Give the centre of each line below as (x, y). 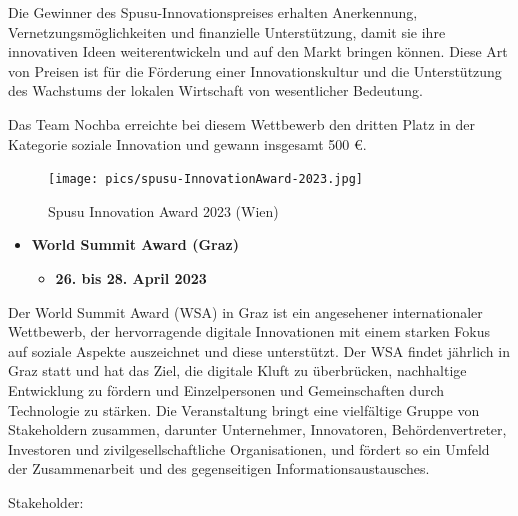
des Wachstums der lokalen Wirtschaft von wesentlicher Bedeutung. (215, 90)
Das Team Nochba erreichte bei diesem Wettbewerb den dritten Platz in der (241, 123)
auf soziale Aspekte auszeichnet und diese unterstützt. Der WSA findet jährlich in (259, 350)
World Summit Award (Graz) (135, 244)
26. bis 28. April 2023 (131, 278)
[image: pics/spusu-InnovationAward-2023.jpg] (205, 179)
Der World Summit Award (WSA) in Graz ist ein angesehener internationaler (245, 311)
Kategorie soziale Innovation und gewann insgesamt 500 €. (187, 143)
